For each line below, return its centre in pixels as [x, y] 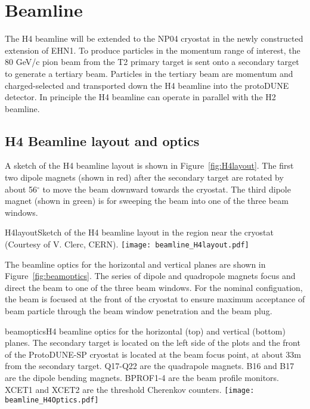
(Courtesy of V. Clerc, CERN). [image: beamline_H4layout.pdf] [127, 244]
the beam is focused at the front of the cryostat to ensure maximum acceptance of [155, 299]
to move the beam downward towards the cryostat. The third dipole [167, 189]
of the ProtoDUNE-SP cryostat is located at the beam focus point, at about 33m [153, 354]
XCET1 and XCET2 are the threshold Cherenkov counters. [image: [130, 389]
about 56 [21, 189]
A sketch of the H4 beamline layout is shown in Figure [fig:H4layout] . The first [149, 165]
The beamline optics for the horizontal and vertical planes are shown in [135, 264]
